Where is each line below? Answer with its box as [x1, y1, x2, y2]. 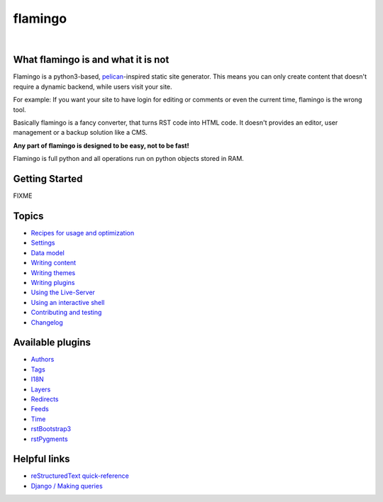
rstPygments [30, 435, 68, 443]
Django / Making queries [30, 481, 103, 490]
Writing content [30, 259, 77, 267]
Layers [30, 385, 51, 394]
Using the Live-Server [30, 288, 96, 297]
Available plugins [13, 337, 91, 349]
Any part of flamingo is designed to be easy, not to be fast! [13, 141, 189, 150]
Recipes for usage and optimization [30, 229, 135, 237]
